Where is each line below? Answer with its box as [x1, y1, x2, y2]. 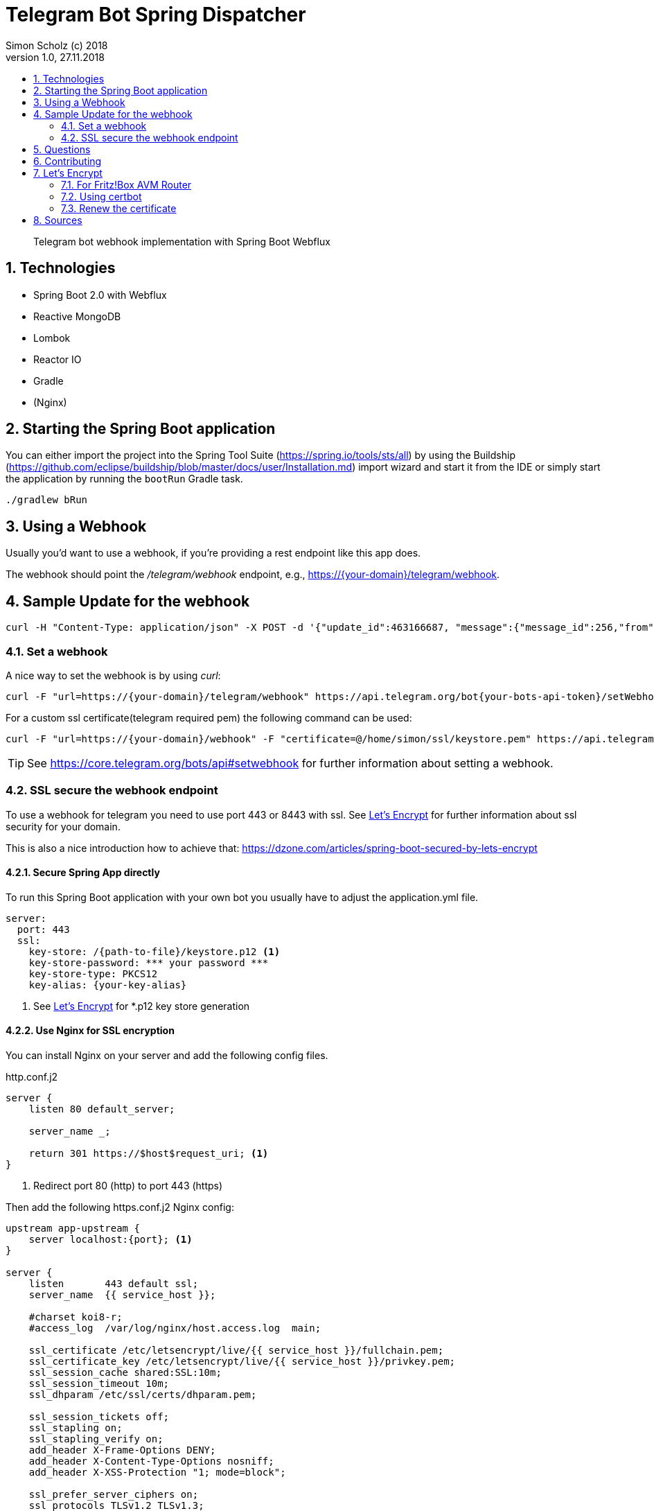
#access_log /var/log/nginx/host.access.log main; [28, 1322, 321, 1334]
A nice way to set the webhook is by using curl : [6, 669, 221, 681]
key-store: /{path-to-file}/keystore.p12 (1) [28, 945, 281, 957]
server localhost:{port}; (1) [28, 1234, 193, 1246]
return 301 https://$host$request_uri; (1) [28, 1148, 269, 1160]
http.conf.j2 [6, 1071, 58, 1083]
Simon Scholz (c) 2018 [6, 39, 108, 51]
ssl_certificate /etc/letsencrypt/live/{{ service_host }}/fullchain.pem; [28, 1345, 444, 1356]
